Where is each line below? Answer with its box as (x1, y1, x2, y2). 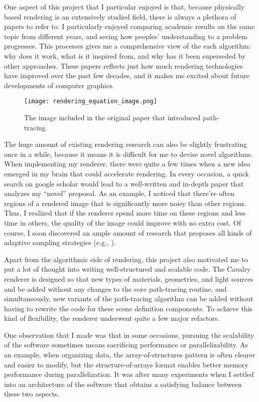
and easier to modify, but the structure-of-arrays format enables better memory (4, 359, 248, 369)
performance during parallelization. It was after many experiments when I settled (4, 369, 254, 379)
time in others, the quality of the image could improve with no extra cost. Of (4, 217, 241, 228)
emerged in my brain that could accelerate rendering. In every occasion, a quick (4, 168, 249, 178)
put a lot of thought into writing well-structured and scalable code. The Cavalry (4, 264, 251, 274)
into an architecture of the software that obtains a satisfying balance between (4, 378, 242, 389)
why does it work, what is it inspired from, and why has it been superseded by (4, 50, 246, 61)
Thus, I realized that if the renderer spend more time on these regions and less (4, 208, 246, 218)
